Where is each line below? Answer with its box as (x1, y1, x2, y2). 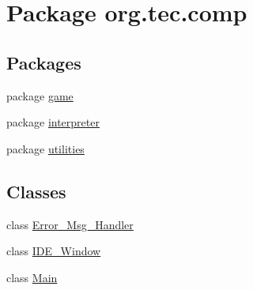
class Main (6, 269, 58, 285)
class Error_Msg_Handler (6, 216, 134, 232)
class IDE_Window (6, 243, 101, 259)
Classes (6, 179, 66, 203)
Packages (6, 50, 81, 74)
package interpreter (6, 114, 100, 130)
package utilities (6, 140, 85, 156)
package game (6, 87, 74, 104)
